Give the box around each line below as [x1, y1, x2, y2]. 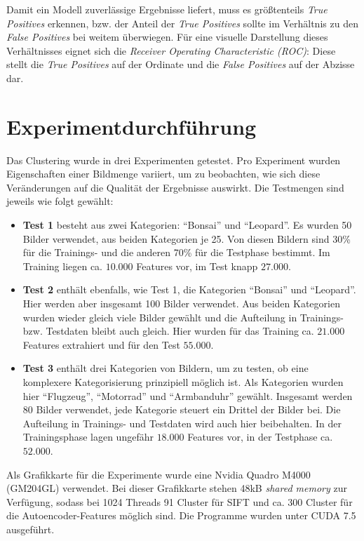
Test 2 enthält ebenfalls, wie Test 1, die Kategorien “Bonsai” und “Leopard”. [22, 282, 356, 297]
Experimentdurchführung [6, 112, 257, 140]
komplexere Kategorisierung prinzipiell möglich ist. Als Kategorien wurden [22, 375, 344, 389]
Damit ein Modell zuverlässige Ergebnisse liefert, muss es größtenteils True [6, 2, 328, 16]
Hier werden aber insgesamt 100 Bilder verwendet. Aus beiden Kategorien [22, 296, 340, 311]
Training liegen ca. [22, 258, 103, 273]
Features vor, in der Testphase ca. [187, 429, 333, 444]
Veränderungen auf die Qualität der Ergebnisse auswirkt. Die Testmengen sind [6, 180, 344, 194]
